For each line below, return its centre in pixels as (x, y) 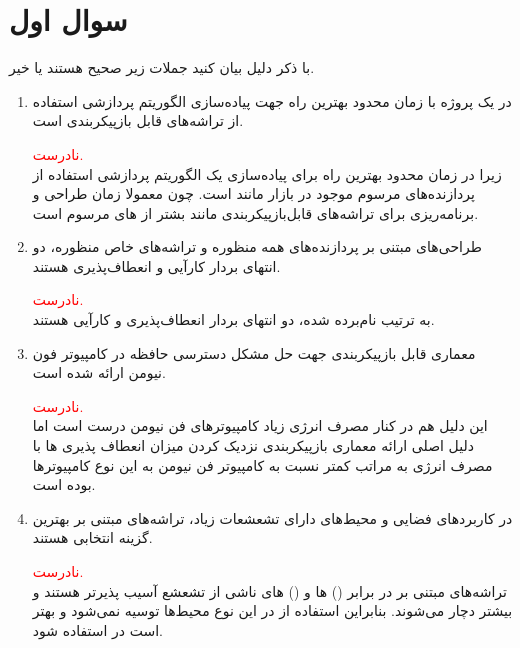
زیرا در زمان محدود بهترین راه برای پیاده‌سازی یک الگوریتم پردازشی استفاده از (267, 173)
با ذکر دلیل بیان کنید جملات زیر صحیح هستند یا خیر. (162, 67)
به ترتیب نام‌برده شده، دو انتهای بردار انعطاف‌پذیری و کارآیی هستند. (233, 319)
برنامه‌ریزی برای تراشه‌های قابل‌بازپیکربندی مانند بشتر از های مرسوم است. (255, 212)
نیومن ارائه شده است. (99, 372)
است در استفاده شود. (98, 629)
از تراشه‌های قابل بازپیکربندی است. (138, 120)
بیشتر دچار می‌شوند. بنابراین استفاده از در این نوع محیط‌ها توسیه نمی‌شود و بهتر (272, 610)
